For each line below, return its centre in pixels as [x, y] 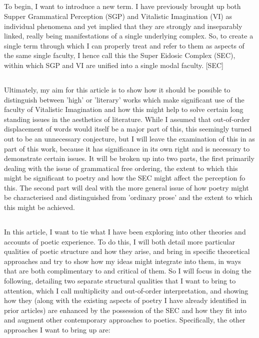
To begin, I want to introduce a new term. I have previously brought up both [122, 6]
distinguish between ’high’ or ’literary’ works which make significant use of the [124, 99]
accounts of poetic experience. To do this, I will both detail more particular [119, 241]
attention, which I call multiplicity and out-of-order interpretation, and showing [126, 290]
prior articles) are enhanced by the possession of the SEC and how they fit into [125, 310]
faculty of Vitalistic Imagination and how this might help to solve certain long [124, 109]
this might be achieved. [40, 207]
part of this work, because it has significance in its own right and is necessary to [127, 148]
